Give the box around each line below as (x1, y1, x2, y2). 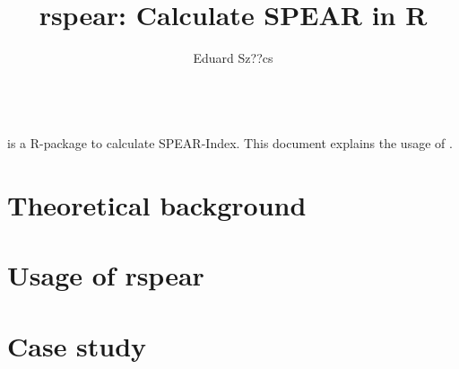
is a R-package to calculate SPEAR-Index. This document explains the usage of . (7, 134, 453, 153)
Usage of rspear (7, 257, 204, 294)
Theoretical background (7, 187, 307, 224)
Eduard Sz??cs (193, 48, 273, 67)
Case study (7, 327, 147, 364)
